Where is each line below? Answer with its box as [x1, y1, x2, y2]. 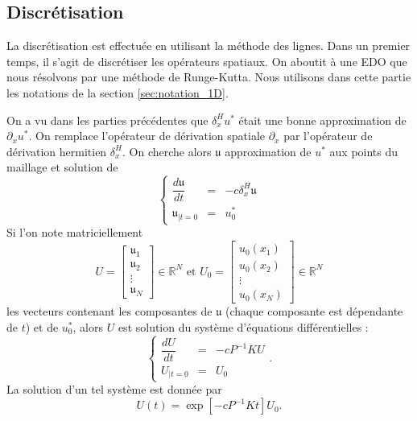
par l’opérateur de [283, 127, 373, 144]
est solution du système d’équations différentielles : [118, 318, 369, 335]
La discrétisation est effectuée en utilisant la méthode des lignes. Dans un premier [6, 37, 411, 54]
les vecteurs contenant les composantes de [6, 303, 213, 320]
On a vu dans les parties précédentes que [6, 111, 208, 128]
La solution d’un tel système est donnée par [6, 381, 222, 398]
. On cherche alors [122, 142, 212, 159]
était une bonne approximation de [238, 111, 407, 128]
